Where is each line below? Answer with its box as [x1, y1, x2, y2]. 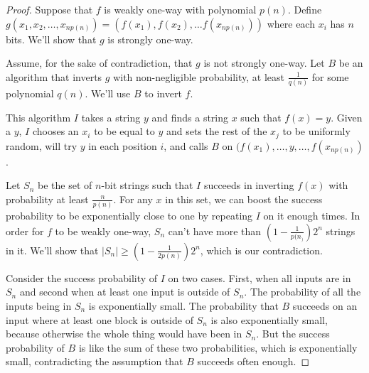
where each [267, 16, 315, 31]
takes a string [81, 109, 141, 124]
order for [6, 223, 44, 238]
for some [311, 69, 349, 84]
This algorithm [6, 109, 71, 124]
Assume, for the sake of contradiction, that [6, 55, 193, 70]
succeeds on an [292, 298, 358, 313]
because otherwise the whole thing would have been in [6, 326, 242, 341]
